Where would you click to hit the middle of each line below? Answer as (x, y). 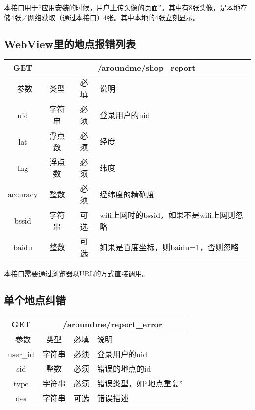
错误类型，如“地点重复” (140, 384)
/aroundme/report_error (113, 324)
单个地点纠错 (35, 300)
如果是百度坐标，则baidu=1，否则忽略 (169, 247)
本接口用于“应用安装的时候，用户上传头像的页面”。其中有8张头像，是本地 (122, 7)
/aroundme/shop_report (146, 68)
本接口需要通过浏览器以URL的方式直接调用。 (76, 274)
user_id (21, 354)
